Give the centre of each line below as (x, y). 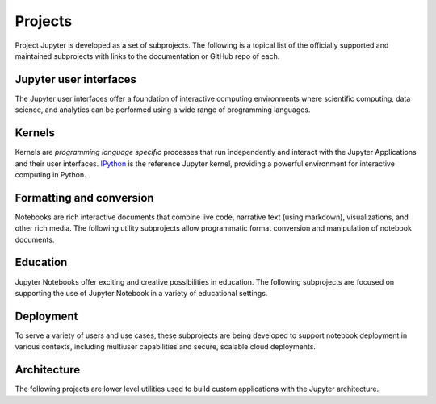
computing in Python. (50, 174)
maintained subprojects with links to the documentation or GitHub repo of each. (147, 56)
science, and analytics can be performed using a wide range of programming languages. (163, 110)
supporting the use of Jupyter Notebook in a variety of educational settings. (141, 293)
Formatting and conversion (84, 198)
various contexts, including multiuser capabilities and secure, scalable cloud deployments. (166, 347)
